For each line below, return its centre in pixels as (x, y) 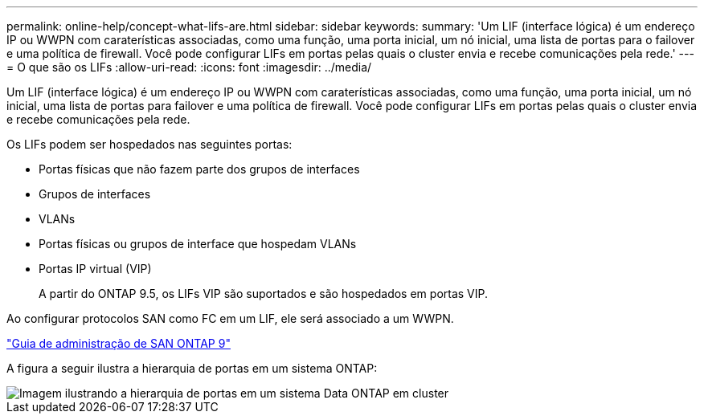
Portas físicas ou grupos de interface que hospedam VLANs (198, 244)
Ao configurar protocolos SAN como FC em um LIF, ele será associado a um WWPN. (230, 318)
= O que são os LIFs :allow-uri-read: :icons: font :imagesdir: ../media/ (189, 67)
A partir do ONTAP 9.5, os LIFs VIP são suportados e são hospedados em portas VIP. (264, 294)
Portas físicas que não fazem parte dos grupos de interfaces (199, 169)
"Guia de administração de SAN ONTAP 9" (119, 343)
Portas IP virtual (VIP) (95, 269)
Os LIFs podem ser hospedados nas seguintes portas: (149, 144)
